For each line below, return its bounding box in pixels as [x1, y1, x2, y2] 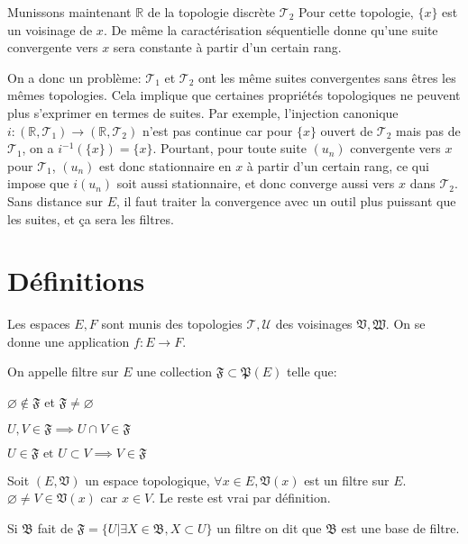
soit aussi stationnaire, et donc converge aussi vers [116, 174, 395, 193]
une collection [136, 362, 213, 381]
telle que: [287, 362, 337, 381]
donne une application [7, 331, 130, 350]
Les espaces [7, 314, 70, 333]
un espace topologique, [85, 470, 210, 489]
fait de [37, 518, 73, 537]
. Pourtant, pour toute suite [152, 139, 307, 158]
